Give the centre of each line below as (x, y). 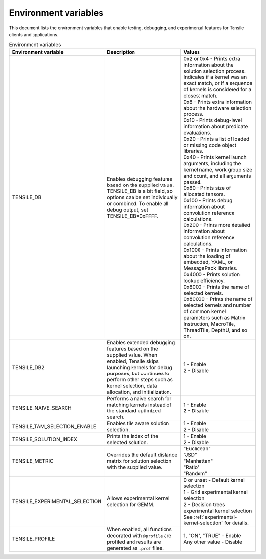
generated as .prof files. (135, 548)
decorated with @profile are (139, 535)
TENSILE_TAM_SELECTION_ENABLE (54, 426)
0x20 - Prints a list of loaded (216, 139)
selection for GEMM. (131, 504)
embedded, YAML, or (208, 262)
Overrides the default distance (142, 455)
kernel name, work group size (218, 169)
